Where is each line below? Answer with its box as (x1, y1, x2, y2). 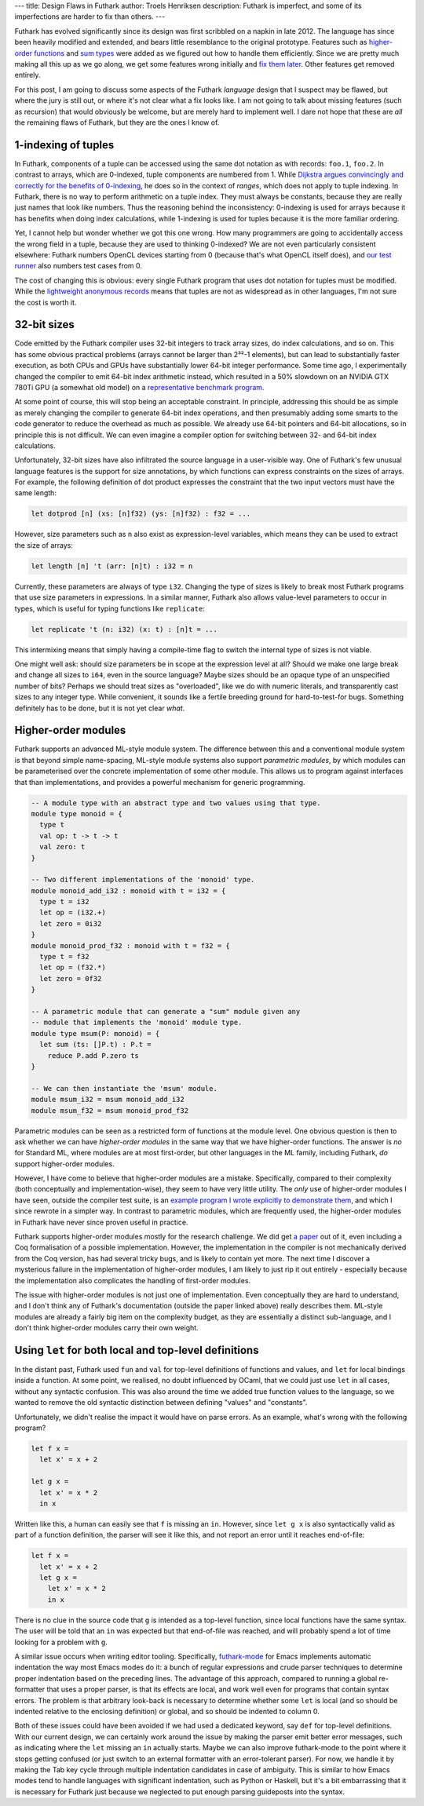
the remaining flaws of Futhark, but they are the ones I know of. (14, 118, 220, 127)
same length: (14, 488, 57, 498)
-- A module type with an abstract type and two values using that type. (31, 798, 321, 808)
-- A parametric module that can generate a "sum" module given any (31, 1007, 301, 1016)
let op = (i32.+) (39, 908, 106, 918)
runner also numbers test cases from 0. (14, 261, 143, 271)
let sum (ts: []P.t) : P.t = (39, 1040, 152, 1049)
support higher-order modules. (14, 1158, 115, 1169)
